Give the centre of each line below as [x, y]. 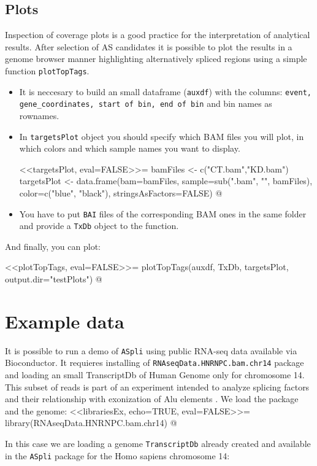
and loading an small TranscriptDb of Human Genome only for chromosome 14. [155, 375]
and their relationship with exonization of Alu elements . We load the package [152, 399]
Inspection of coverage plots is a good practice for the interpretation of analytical [158, 35]
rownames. [39, 115]
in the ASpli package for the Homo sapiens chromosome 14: [117, 455]
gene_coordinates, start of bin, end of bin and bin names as [146, 103]
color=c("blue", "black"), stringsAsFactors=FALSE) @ [121, 192]
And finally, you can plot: [53, 246]
